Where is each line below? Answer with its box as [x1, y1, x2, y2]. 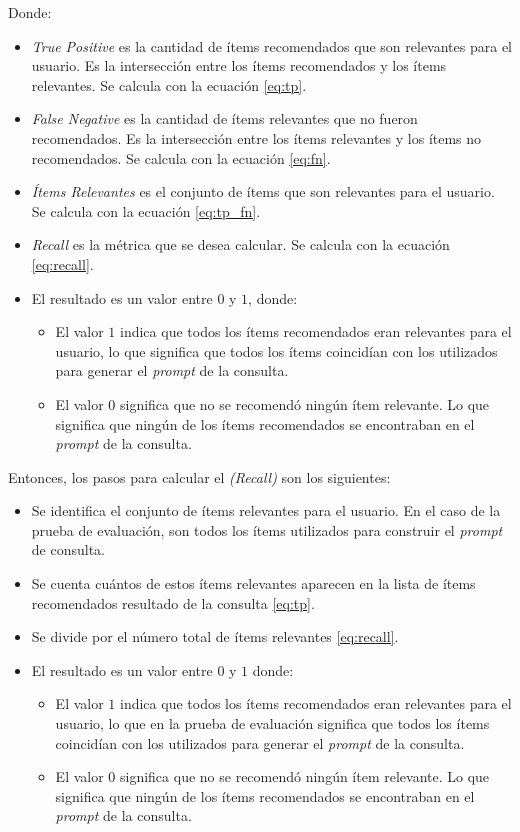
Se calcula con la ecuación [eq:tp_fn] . [31, 200, 261, 221]
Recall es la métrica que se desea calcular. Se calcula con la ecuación [31, 234, 450, 255]
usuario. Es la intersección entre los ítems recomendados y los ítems [31, 55, 447, 76]
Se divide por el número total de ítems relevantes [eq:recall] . [31, 626, 399, 647]
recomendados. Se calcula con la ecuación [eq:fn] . [31, 147, 331, 168]
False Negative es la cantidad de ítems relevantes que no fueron [31, 108, 418, 129]
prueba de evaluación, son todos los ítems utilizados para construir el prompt [31, 519, 503, 540]
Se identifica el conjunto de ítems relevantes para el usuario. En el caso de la [31, 500, 501, 521]
